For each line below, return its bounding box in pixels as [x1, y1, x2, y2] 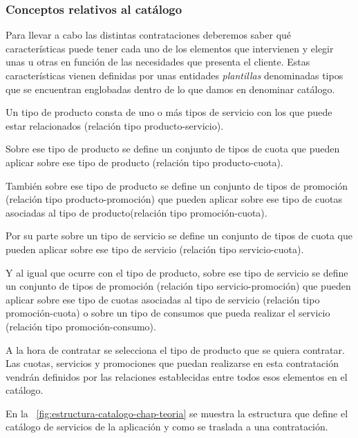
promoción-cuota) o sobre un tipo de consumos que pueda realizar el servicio [6, 306, 330, 320]
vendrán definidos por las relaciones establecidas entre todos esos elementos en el [6, 369, 348, 384]
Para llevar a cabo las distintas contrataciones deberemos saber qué [6, 28, 292, 42]
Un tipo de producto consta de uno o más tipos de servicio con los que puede [6, 105, 332, 119]
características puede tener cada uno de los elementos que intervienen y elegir [6, 41, 334, 55]
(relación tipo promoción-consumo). [6, 319, 156, 333]
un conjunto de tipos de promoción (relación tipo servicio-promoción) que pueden [6, 279, 351, 293]
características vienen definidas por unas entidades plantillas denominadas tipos [6, 68, 343, 82]
